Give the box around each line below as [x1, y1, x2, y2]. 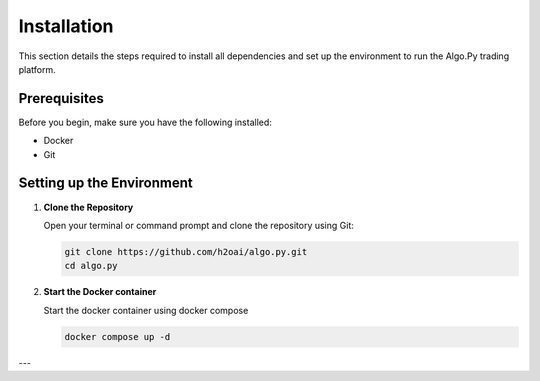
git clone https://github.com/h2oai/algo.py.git [64, 246, 308, 257]
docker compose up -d [64, 331, 171, 342]
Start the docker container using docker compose [43, 304, 249, 316]
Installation [18, 15, 114, 37]
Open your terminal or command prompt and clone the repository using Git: [43, 219, 354, 231]
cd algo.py [64, 260, 118, 272]
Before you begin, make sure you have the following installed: [18, 116, 272, 128]
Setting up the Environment [18, 175, 194, 192]
